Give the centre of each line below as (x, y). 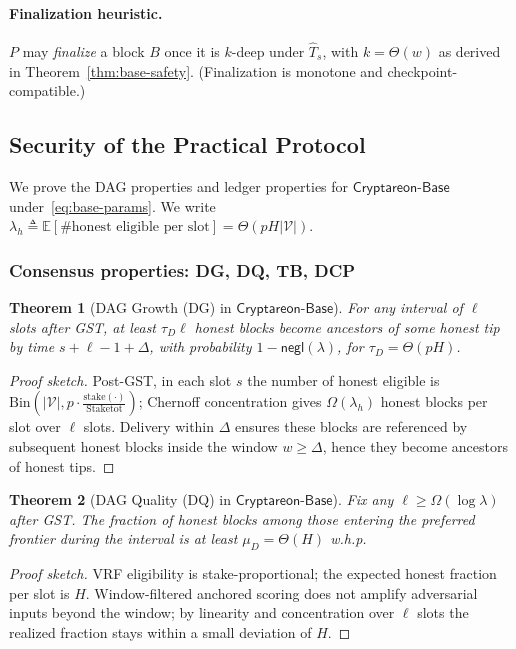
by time (32, 346)
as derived (469, 51)
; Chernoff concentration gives (230, 401)
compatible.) (47, 90)
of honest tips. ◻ (62, 465)
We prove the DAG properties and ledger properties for (179, 186)
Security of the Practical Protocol (187, 144)
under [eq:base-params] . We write (112, 205)
